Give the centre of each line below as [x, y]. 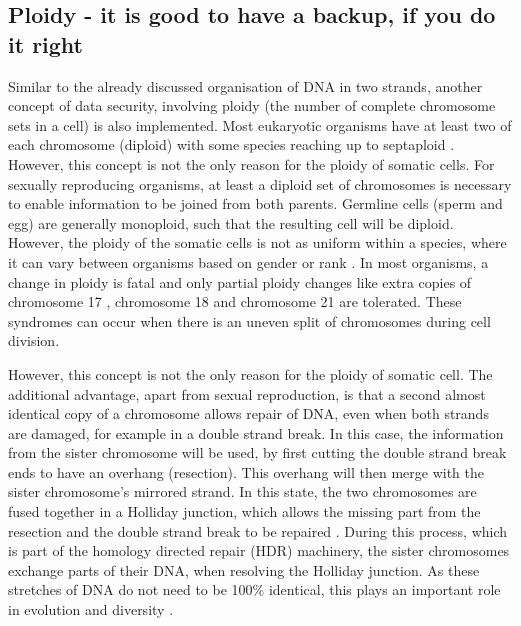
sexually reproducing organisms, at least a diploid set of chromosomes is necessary [260, 183]
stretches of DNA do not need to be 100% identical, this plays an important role [254, 589]
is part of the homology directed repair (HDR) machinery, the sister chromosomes [259, 550]
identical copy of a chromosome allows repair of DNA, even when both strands [248, 413]
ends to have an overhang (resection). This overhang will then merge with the [246, 471]
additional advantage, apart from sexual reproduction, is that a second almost [247, 393]
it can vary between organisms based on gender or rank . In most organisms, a [248, 261]
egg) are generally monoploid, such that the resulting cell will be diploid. [231, 222]
